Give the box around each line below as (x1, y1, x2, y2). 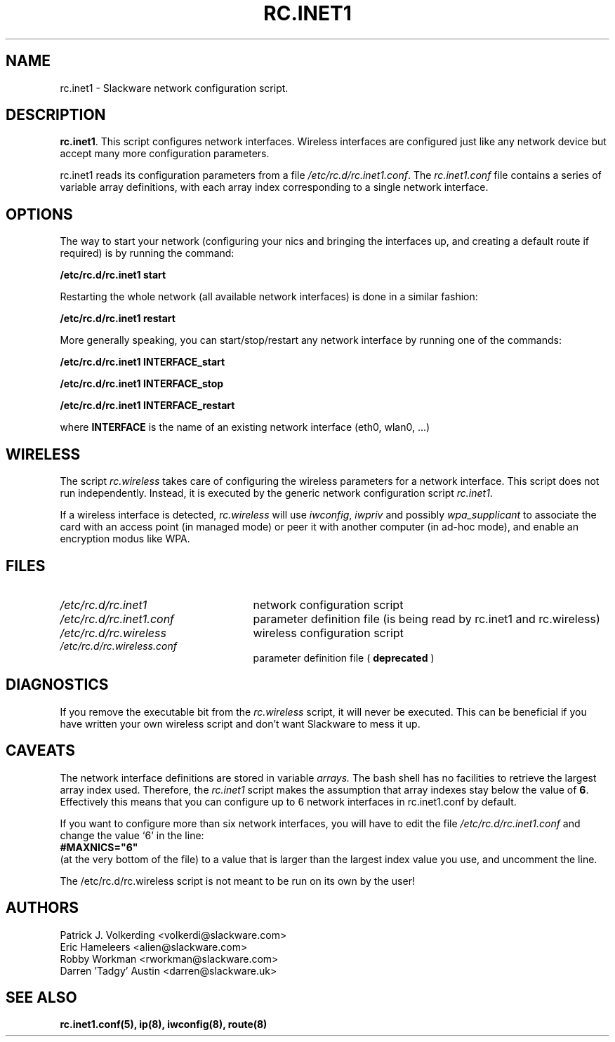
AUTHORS (6, 899, 79, 917)
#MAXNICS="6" (60, 841, 138, 853)
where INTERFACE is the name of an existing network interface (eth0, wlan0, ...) (60, 421, 430, 434)
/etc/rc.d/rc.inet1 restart (60, 312, 176, 325)
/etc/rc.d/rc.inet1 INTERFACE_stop (60, 378, 224, 390)
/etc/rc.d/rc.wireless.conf (60, 639, 177, 652)
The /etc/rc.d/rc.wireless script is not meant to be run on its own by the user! (60, 874, 415, 887)
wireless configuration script (253, 625, 404, 640)
